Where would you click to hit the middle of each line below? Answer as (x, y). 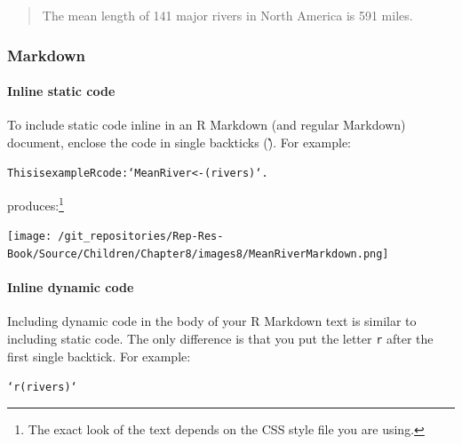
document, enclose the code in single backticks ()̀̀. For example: (179, 142)
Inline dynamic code (71, 287)
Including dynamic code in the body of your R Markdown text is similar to (212, 321)
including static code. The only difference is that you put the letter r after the (220, 339)
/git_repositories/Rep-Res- (141, 237)
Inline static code (61, 91)
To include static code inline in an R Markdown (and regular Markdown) (207, 125)
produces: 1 (36, 204)
